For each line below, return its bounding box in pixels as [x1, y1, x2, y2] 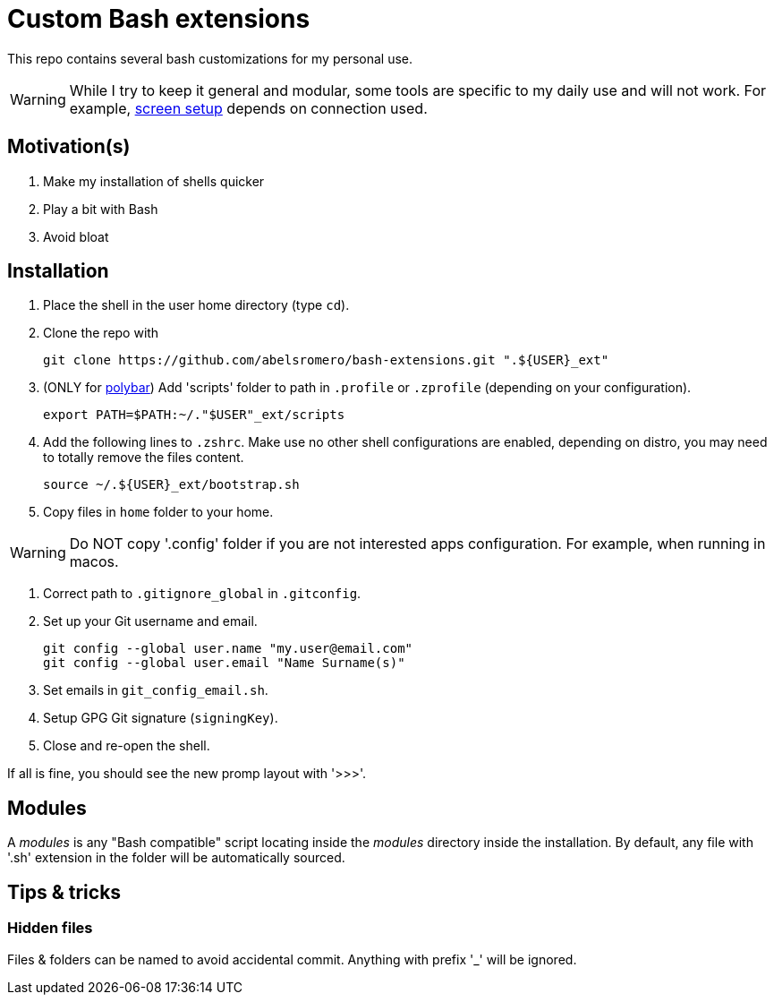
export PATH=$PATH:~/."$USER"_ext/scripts [43, 407, 345, 423]
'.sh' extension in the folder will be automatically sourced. [7, 850, 345, 866]
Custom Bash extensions [7, 4, 310, 34]
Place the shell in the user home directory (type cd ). [43, 297, 350, 313]
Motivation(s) [7, 135, 131, 158]
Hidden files [7, 919, 93, 938]
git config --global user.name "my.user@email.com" [43, 641, 413, 656]
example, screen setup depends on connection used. [69, 98, 428, 117]
